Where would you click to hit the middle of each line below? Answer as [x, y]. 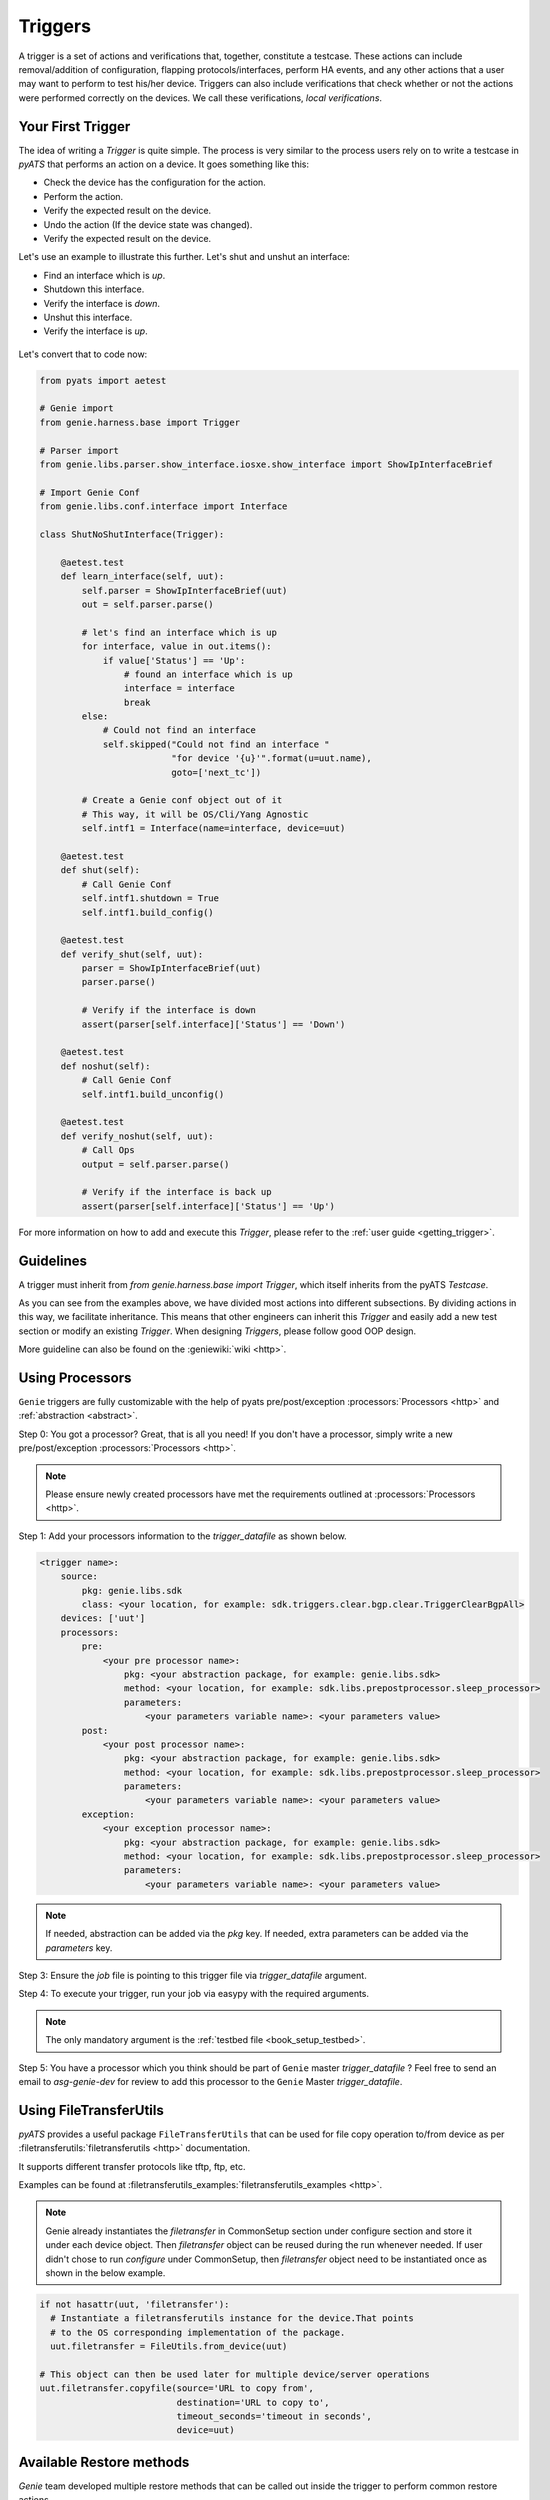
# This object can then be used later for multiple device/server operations [234, 2374]
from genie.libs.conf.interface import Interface [163, 506]
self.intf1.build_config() [147, 912]
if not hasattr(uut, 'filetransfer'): [134, 2304]
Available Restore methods [104, 2461]
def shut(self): [100, 870]
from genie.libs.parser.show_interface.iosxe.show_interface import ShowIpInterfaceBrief [266, 464]
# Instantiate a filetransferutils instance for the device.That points [232, 2318]
